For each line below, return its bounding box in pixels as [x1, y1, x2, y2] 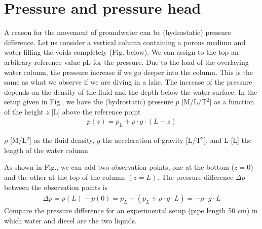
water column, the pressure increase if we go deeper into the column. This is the [4, 66, 253, 77]
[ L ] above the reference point [51, 106, 141, 117]
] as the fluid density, [29, 135, 95, 145]
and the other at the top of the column [4, 172, 125, 182]
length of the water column [4, 144, 88, 155]
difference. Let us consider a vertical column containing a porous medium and [4, 36, 246, 47]
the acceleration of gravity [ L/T [102, 135, 201, 145]
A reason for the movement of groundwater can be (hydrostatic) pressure [4, 27, 231, 37]
